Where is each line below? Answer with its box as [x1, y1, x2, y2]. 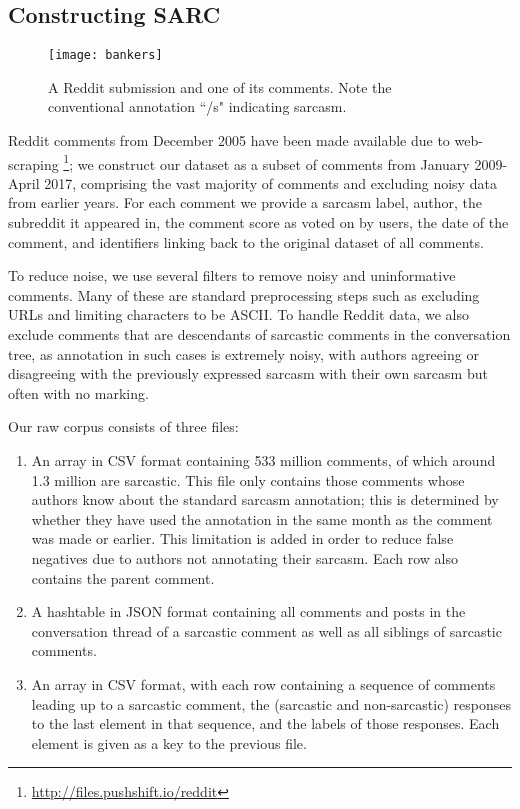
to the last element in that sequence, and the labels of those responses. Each [31, 713, 500, 734]
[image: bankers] [48, 48, 163, 63]
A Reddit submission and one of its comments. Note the [48, 76, 392, 97]
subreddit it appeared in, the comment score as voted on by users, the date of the [8, 212, 509, 233]
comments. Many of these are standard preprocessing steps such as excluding [8, 284, 480, 305]
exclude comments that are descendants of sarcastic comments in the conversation [8, 324, 511, 345]
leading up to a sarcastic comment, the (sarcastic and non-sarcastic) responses [31, 693, 511, 714]
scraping [8, 153, 59, 174]
